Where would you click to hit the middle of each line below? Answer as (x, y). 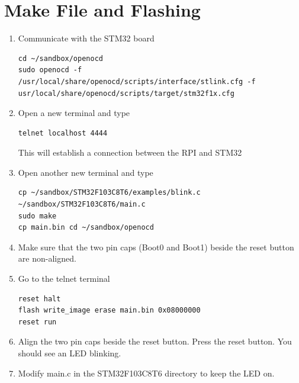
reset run (37, 322)
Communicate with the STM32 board (86, 38)
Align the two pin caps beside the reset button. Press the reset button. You (155, 341)
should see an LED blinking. (70, 353)
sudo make (37, 216)
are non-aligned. (47, 258)
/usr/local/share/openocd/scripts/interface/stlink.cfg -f (137, 81)
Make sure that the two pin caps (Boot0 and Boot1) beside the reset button (156, 247)
